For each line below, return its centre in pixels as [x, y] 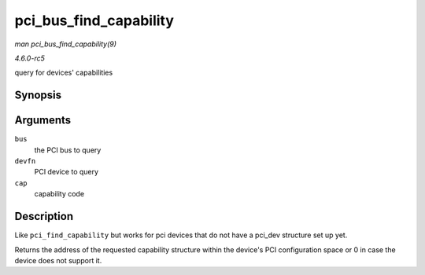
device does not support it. [58, 260]
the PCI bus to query [68, 150]
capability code [59, 194]
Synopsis [38, 95]
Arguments [43, 121]
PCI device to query [66, 172]
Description [44, 216]
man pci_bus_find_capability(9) [66, 44]
